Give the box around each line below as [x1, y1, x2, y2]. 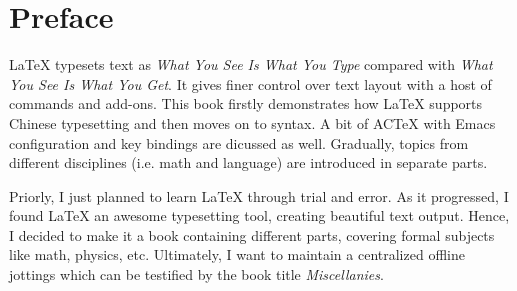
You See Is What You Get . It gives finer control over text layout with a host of [9, 73, 492, 94]
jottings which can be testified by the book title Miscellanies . [9, 264, 384, 285]
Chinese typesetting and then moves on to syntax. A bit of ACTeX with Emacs [9, 112, 496, 133]
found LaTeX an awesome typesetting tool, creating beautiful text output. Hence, [9, 205, 510, 226]
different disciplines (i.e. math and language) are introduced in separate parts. [9, 152, 488, 173]
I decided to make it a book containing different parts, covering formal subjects [9, 224, 495, 245]
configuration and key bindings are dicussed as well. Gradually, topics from [9, 132, 469, 153]
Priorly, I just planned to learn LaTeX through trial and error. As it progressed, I [9, 185, 509, 206]
